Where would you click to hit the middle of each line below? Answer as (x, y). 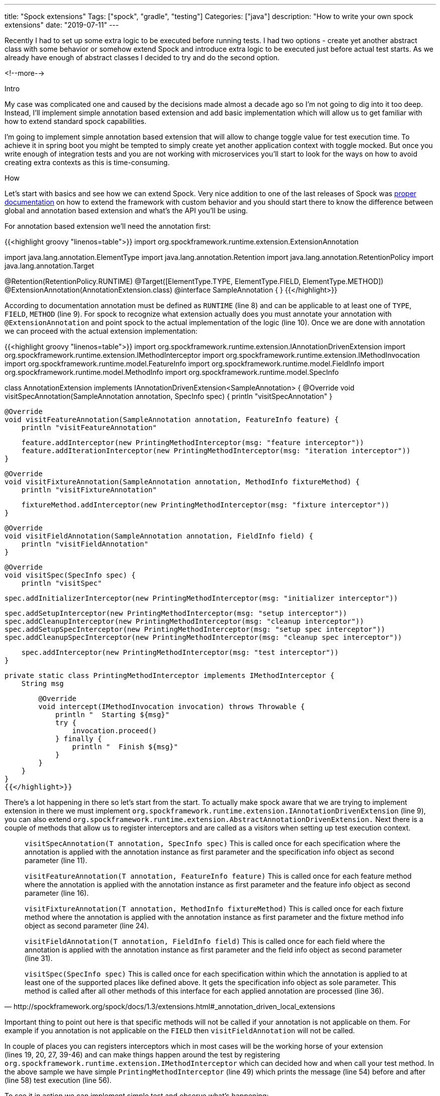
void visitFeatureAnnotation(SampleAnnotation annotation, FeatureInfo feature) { (172, 420)
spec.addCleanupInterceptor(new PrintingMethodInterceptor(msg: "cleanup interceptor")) (184, 621)
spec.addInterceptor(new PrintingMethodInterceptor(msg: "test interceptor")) (180, 652)
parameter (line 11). (56, 860)
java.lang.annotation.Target (49, 266)
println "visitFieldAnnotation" (85, 544)
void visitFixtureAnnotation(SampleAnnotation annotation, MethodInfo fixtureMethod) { (182, 482)
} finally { (79, 739)
